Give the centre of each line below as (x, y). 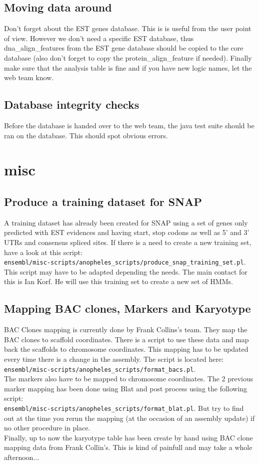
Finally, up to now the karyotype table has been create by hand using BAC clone (128, 437)
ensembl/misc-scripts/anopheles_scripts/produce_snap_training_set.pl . (125, 262)
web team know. (29, 77)
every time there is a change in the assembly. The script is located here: (114, 359)
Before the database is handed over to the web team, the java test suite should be (129, 125)
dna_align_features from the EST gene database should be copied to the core (124, 48)
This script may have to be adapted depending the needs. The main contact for (126, 271)
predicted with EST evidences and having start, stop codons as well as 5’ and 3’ (127, 232)
